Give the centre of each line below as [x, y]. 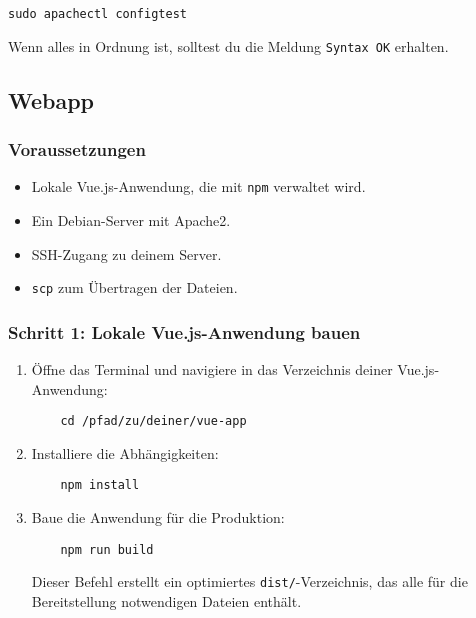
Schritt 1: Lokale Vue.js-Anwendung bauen [184, 331]
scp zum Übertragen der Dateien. [134, 287]
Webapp [51, 99]
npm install [100, 485]
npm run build [107, 549]
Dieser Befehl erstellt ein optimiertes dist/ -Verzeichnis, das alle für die [249, 581]
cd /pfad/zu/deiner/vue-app [153, 421]
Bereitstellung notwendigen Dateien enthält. [166, 601]
